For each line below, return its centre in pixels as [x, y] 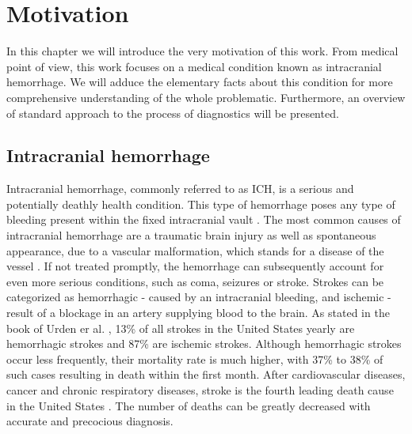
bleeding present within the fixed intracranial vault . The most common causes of [204, 219]
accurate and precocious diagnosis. [90, 421]
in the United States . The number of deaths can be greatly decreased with [189, 405]
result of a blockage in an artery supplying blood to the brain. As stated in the [198, 313]
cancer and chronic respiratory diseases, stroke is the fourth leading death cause [200, 390]
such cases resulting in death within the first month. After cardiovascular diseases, [206, 374]
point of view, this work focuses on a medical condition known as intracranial [194, 66]
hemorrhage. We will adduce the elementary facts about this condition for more [200, 82]
